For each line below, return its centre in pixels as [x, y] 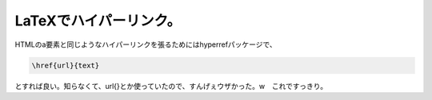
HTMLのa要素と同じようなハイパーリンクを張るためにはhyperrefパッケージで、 [146, 44]
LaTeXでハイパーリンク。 [98, 21]
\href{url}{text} [66, 65]
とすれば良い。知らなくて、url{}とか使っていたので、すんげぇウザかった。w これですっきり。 [171, 86]
